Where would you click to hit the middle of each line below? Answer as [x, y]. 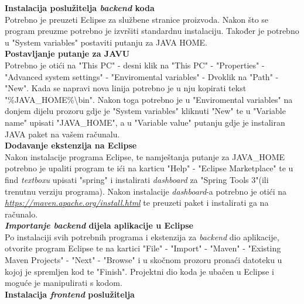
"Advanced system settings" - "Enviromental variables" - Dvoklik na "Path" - [142, 76]
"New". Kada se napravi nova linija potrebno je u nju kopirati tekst [126, 88]
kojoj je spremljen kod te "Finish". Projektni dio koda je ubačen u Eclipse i [139, 271]
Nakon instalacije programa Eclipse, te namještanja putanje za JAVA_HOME [145, 156]
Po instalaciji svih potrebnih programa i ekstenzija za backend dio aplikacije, [142, 236]
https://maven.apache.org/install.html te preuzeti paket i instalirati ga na [137, 203]
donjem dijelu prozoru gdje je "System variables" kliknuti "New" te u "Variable [145, 111]
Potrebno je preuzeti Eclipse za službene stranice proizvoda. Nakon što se [137, 19]
